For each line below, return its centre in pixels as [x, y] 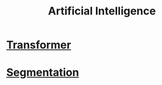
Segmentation [43, 73]
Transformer [39, 45]
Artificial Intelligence [102, 11]
